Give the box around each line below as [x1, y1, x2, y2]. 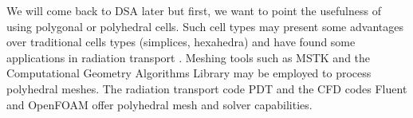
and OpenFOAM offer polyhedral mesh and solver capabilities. [6, 96, 313, 112]
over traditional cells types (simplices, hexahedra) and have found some [6, 33, 356, 50]
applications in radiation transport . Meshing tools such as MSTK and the [6, 49, 371, 65]
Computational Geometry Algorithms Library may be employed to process [6, 65, 372, 81]
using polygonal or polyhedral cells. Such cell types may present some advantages [6, 18, 403, 34]
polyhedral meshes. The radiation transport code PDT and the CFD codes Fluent [6, 80, 407, 96]
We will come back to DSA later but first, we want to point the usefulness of [6, 2, 381, 18]
